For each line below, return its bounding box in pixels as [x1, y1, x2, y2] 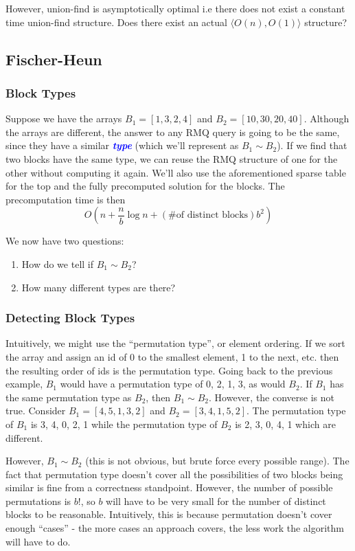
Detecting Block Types [5, 309, 135, 326]
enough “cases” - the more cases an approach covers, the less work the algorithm [5, 521, 344, 535]
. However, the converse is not [209, 390, 334, 404]
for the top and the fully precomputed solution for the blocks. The [5, 179, 285, 193]
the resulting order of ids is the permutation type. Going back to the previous [5, 363, 333, 377]
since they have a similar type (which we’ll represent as [5, 138, 239, 153]
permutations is [5, 493, 71, 508]
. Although [304, 111, 350, 126]
